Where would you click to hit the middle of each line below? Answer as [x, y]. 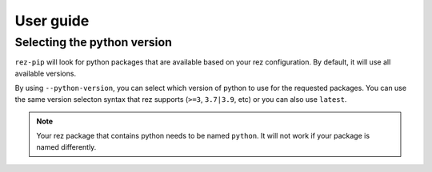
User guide [52, 21]
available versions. [45, 73]
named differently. [66, 147]
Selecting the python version [93, 42]
